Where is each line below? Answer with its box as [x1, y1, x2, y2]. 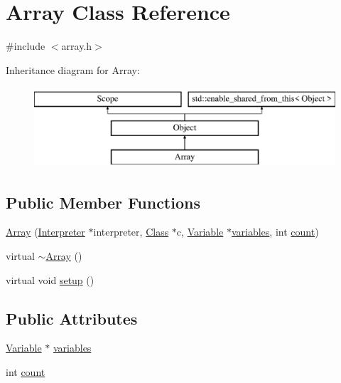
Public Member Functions [6, 191, 200, 213]
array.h [61, 38, 92, 53]
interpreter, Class [93, 224, 169, 239]
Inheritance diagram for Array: [6, 62, 140, 77]
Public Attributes [6, 307, 138, 329]
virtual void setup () [6, 272, 94, 287]
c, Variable [176, 224, 224, 239]
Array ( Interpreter [6, 224, 85, 239]
